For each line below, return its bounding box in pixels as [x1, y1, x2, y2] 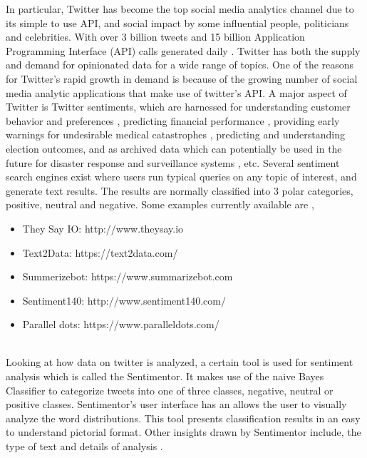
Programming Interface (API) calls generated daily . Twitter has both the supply [6, 43, 361, 58]
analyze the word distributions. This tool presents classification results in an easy [6, 410, 361, 425]
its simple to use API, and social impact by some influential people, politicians [6, 15, 349, 30]
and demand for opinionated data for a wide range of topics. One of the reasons [6, 57, 354, 72]
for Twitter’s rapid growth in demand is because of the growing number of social [6, 71, 358, 86]
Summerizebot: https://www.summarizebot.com [22, 269, 233, 284]
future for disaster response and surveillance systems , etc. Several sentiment [6, 155, 340, 170]
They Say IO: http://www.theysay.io [22, 220, 184, 235]
